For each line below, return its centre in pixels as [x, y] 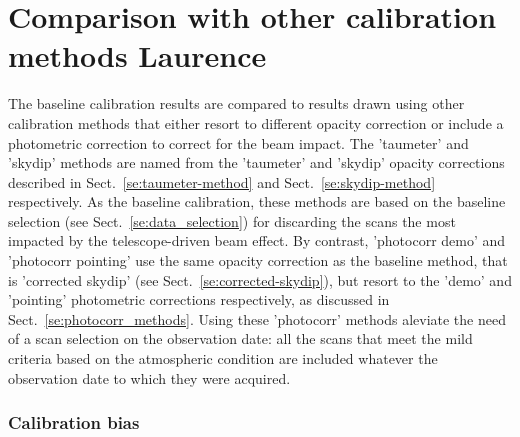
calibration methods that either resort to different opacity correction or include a [256, 122]
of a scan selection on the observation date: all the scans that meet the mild [240, 338]
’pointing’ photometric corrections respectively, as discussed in [199, 299]
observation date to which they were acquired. [149, 377]
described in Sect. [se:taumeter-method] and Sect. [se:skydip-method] [222, 181]
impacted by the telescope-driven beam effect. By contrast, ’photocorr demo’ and [257, 240]
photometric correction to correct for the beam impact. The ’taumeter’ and [238, 142]
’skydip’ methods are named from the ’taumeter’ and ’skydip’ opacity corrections [256, 162]
